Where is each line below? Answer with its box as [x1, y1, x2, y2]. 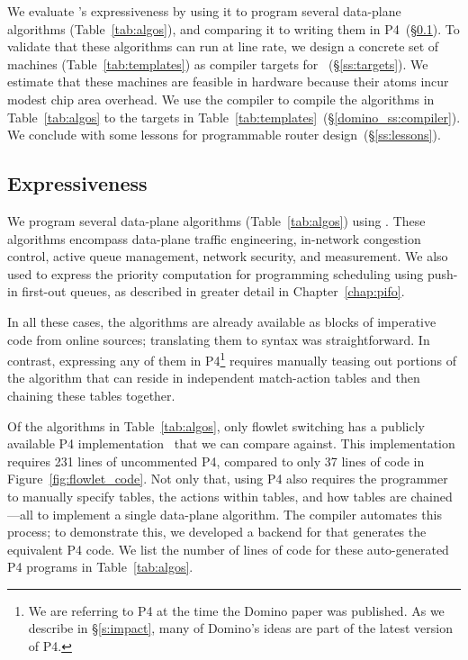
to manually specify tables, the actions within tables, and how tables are [7, 486, 407, 505]
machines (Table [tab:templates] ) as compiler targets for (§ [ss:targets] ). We [7, 54, 428, 73]
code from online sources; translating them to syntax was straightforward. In [7, 330, 430, 348]
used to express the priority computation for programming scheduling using [7, 264, 424, 283]
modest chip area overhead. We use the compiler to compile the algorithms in [7, 89, 435, 108]
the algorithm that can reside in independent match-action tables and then [7, 368, 420, 387]
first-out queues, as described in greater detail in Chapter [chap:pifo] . [22, 282, 405, 301]
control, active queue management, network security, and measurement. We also [7, 247, 448, 266]
